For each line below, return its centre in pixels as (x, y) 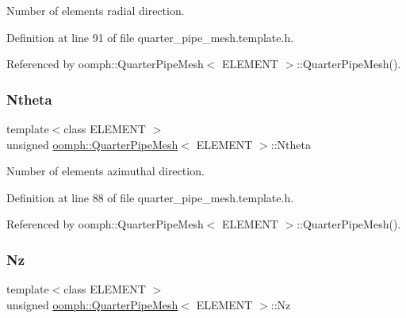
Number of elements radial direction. (96, 10)
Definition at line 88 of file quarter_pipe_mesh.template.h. (150, 197)
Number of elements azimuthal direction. (105, 171)
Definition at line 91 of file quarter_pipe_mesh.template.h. (150, 37)
